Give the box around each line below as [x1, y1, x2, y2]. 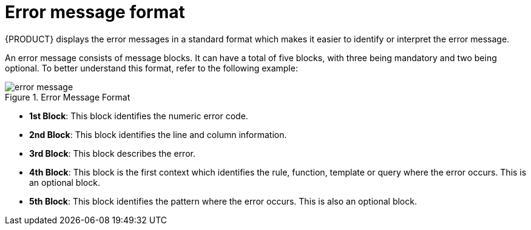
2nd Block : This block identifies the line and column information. [29, 129, 287, 140]
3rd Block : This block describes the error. [29, 148, 195, 159]
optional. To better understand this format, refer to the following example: [5, 62, 298, 73]
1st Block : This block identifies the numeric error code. [29, 110, 248, 121]
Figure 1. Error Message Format [5, 91, 130, 102]
